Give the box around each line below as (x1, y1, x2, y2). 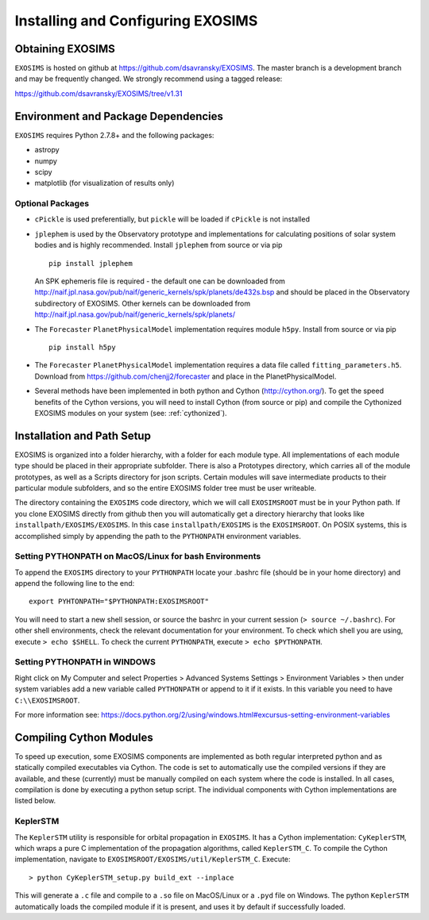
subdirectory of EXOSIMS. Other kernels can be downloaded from (34, 298, 250, 308)
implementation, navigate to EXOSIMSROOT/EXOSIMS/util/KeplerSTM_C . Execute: (14, 854, 291, 864)
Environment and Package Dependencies (14, 110, 224, 123)
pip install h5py (48, 342, 116, 352)
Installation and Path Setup (14, 429, 151, 442)
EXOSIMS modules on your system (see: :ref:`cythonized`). (34, 408, 227, 418)
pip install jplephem (48, 259, 133, 268)
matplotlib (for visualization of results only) (34, 179, 175, 188)
